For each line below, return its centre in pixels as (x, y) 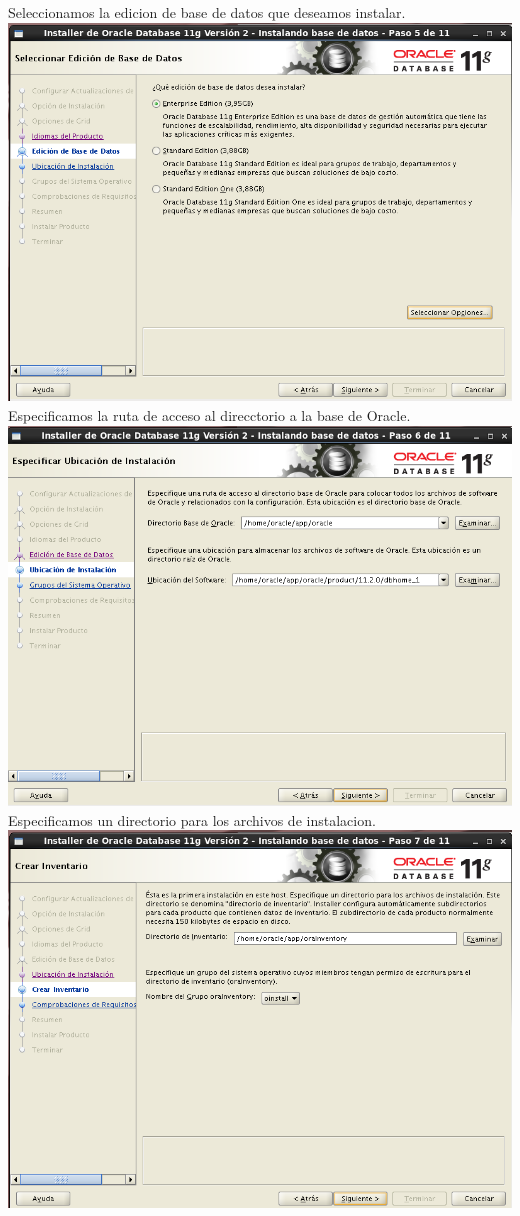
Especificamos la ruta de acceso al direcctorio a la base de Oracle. (209, 414)
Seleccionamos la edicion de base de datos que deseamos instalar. (207, 12)
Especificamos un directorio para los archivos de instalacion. (192, 819)
